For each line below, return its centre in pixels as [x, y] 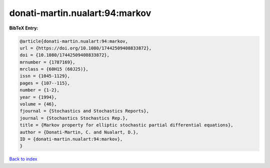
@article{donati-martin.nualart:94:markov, [74, 41]
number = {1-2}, [40, 90]
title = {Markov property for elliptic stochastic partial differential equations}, [126, 125]
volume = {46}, [38, 104]
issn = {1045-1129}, [45, 76]
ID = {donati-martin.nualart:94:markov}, [71, 139]
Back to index [23, 159]
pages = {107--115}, [45, 83]
